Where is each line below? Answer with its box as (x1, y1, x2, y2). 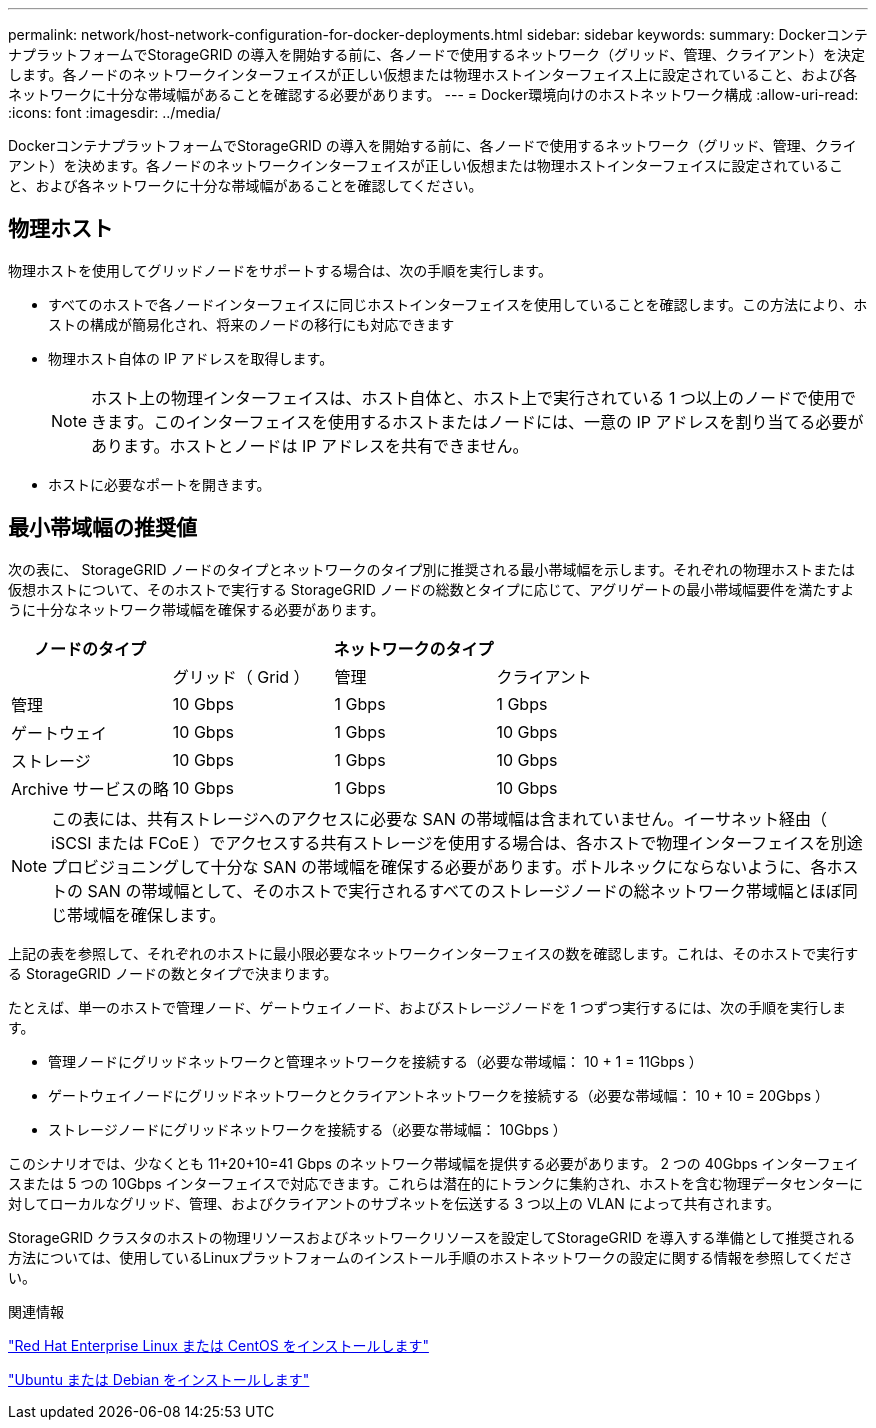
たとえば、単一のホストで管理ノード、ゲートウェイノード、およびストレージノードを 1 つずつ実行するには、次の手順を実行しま (8, 998, 846, 1016)
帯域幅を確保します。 (67, 904, 226, 925)
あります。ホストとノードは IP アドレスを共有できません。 (91, 435, 529, 456)
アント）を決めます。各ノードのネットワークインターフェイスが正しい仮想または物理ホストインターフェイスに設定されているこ (8, 157, 844, 174)
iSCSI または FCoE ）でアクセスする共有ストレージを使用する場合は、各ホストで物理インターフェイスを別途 (51, 832, 863, 853)
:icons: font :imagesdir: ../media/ (8, 104, 221, 121)
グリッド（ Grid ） (172, 666, 310, 687)
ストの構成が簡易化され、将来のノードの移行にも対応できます (48, 315, 455, 333)
